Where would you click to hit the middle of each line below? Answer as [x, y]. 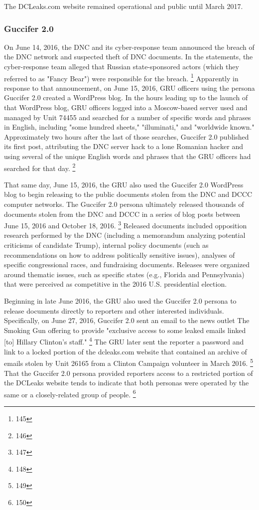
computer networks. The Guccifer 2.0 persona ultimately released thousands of [124, 204]
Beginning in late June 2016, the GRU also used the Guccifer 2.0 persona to [120, 301]
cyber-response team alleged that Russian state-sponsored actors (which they [122, 66]
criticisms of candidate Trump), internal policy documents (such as [106, 245]
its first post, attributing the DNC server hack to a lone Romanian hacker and [124, 146]
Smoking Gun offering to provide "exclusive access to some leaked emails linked [125, 330]
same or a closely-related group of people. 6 [70, 393]
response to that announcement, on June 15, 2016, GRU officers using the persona [129, 87]
